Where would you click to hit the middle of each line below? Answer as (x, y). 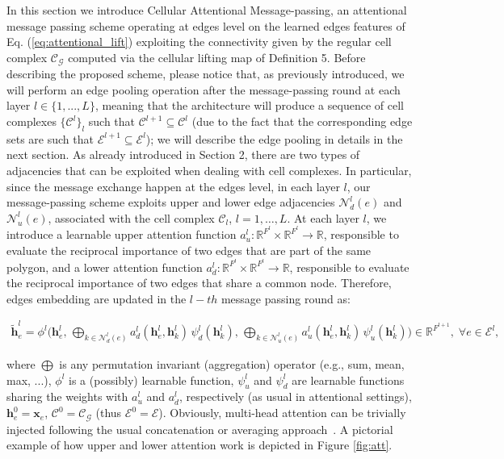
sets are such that (50, 138)
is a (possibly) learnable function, (151, 380)
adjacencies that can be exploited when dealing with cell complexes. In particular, (209, 170)
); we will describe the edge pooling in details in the (274, 138)
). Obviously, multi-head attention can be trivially (282, 413)
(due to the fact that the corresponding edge (302, 121)
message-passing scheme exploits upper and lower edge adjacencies (171, 202)
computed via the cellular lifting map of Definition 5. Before (217, 57)
